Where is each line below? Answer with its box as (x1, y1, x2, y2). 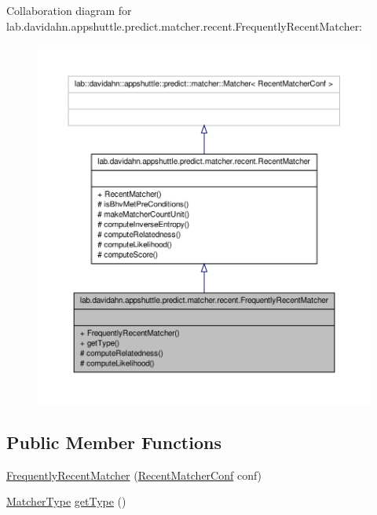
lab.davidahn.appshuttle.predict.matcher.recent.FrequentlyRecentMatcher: (6, 17, 363, 34)
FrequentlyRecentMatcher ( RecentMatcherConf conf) (6, 466, 262, 483)
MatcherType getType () (6, 493, 126, 510)
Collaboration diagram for (6, 2, 132, 18)
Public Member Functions (6, 429, 221, 454)
